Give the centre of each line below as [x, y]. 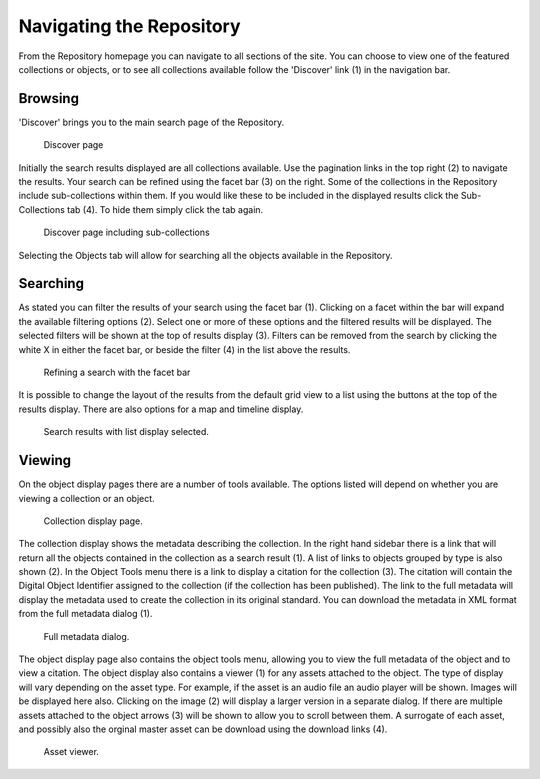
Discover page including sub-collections [126, 232]
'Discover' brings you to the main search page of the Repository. [151, 122]
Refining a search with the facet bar [117, 372]
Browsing [49, 98]
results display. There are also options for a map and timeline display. [161, 409]
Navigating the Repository [129, 26]
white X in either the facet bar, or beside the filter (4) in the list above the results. [184, 349]
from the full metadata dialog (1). [85, 614]
